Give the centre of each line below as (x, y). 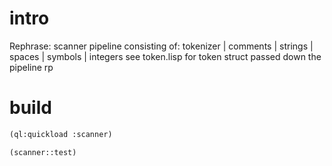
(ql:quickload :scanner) (61, 134)
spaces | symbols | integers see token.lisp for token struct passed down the (165, 56)
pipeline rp (31, 67)
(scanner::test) (43, 152)
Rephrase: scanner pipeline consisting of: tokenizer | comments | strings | (161, 46)
